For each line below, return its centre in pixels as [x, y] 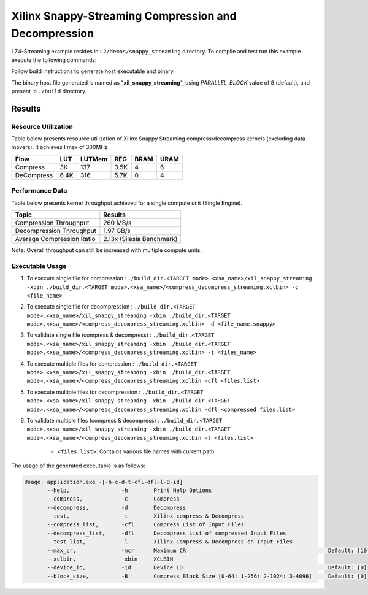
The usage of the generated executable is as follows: [78, 466]
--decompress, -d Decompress [117, 507]
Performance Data [39, 191]
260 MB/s [117, 223]
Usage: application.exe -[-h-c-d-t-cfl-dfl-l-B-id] [104, 482]
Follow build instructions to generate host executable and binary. [93, 71]
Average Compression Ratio [55, 239]
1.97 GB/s [117, 231]
